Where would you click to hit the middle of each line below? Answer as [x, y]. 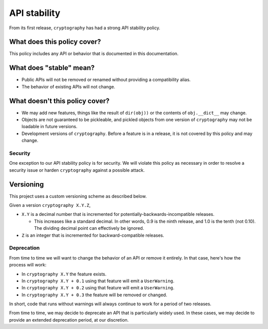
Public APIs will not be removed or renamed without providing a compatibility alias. [106, 80]
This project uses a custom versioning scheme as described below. [78, 196]
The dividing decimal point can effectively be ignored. [89, 228]
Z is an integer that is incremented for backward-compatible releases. [93, 235]
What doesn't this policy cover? [59, 101]
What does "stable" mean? [52, 68]
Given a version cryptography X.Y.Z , [50, 205]
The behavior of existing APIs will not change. [68, 86]
